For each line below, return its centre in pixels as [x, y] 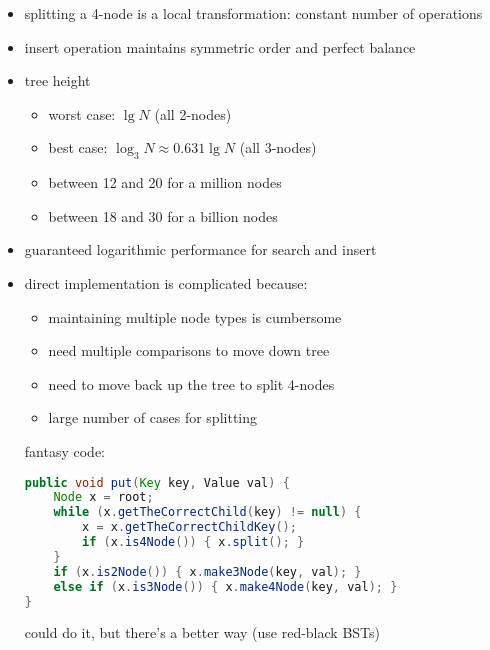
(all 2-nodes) [193, 113]
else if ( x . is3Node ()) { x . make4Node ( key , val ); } [225, 586]
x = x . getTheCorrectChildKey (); [189, 527]
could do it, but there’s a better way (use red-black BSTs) [202, 632]
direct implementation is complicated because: [166, 282]
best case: [78, 147]
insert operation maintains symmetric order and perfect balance [220, 46]
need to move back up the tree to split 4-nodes [191, 383]
